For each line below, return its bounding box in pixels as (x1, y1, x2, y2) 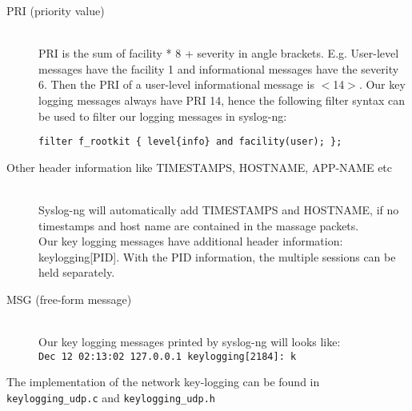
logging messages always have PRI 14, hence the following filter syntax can (38, 91, 406, 108)
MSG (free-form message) (6, 290, 132, 307)
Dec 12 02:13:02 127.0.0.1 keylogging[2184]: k (38, 350, 297, 362)
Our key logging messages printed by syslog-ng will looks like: (38, 333, 341, 350)
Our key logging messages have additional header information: (38, 233, 343, 249)
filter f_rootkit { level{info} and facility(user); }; (38, 136, 342, 148)
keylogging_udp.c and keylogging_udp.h (6, 389, 215, 405)
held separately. (38, 264, 115, 281)
